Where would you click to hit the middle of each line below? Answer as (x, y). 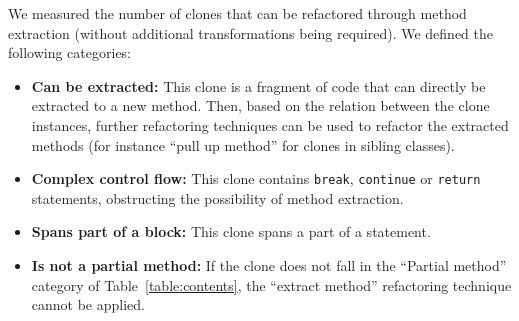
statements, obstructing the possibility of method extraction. (217, 197)
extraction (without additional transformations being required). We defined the (250, 32)
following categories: (70, 52)
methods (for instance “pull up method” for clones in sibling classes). (243, 144)
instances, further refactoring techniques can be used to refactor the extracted (270, 124)
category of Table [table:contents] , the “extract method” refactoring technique (271, 284)
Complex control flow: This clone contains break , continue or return (256, 178)
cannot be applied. (88, 304)
